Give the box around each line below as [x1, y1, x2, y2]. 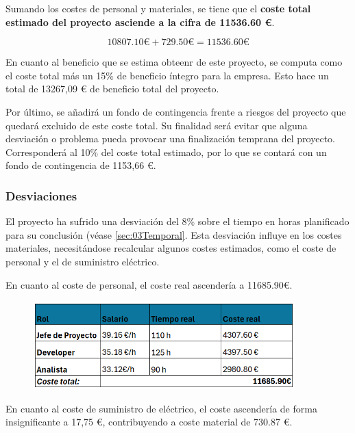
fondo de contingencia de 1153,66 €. [5, 158, 156, 172]
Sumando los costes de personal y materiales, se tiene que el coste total [5, 1, 311, 15]
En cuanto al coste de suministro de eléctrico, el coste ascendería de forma [5, 401, 317, 415]
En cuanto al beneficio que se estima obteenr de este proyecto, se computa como [5, 55, 343, 69]
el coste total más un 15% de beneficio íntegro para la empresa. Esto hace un [5, 68, 329, 82]
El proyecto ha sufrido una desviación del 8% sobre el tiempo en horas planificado [5, 214, 350, 228]
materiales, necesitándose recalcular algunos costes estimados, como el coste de [5, 241, 336, 255]
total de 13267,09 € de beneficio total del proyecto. [5, 81, 219, 96]
